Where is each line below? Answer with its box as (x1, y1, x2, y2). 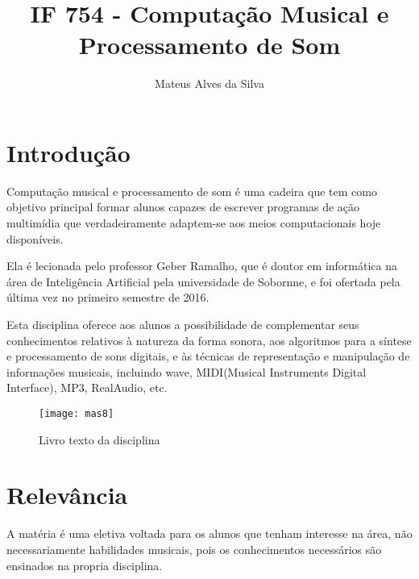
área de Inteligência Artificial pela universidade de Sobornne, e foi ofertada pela (6, 273, 400, 289)
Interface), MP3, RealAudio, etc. (6, 379, 168, 396)
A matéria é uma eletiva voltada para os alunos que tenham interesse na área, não (6, 525, 413, 542)
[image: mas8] (39, 407, 114, 419)
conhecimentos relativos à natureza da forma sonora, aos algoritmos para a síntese (6, 331, 412, 348)
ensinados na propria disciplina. (6, 556, 163, 573)
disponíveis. (6, 230, 64, 247)
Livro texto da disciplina (39, 431, 160, 448)
